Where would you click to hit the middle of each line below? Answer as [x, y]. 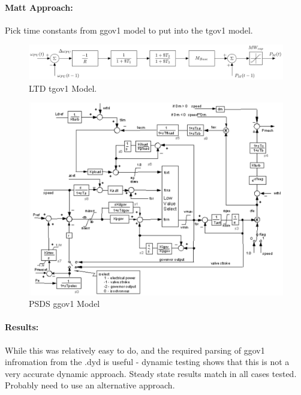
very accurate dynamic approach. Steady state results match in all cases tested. [151, 373]
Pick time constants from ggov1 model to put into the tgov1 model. [129, 30]
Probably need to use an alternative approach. [90, 385]
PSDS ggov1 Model [64, 304]
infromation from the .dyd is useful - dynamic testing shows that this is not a [147, 362]
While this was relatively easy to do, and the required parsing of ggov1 [135, 350]
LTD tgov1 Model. [63, 88]
